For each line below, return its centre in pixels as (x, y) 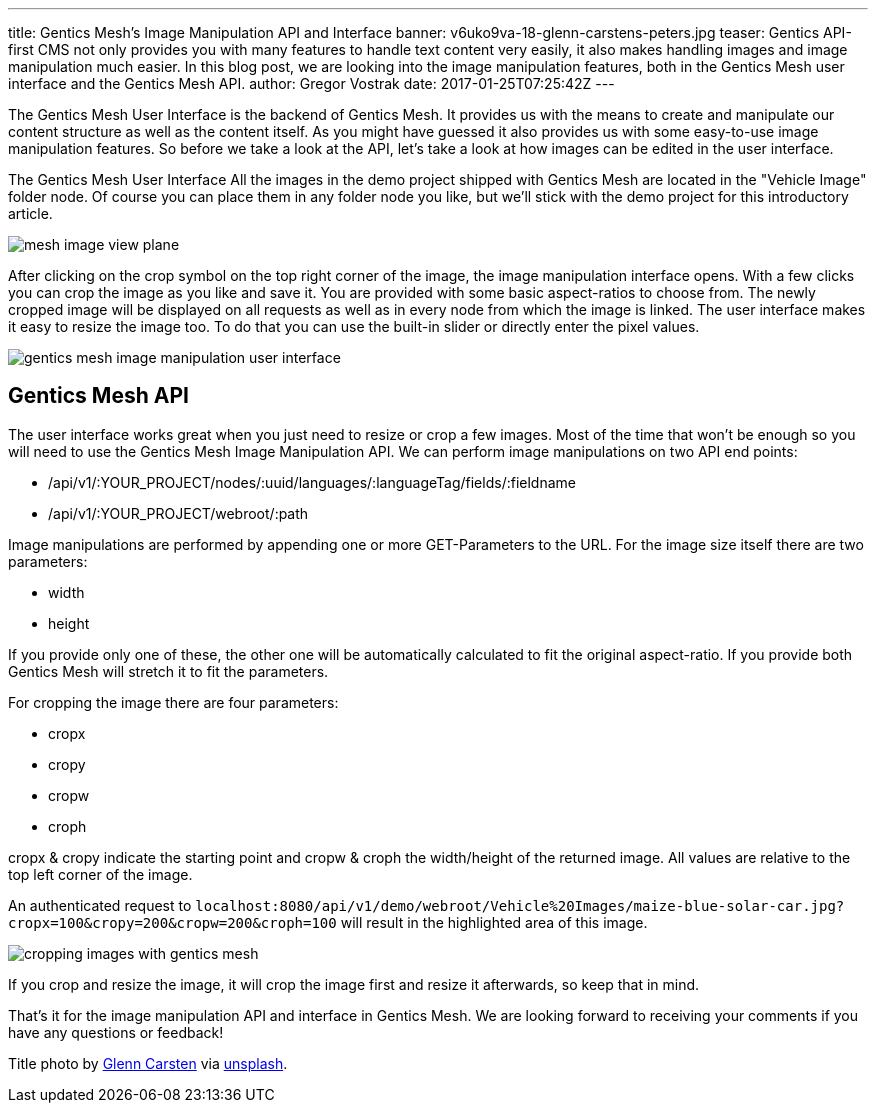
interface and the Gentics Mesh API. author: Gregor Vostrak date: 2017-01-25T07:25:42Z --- (311, 83)
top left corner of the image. (100, 874)
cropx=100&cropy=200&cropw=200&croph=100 (172, 922)
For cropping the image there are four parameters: (173, 702)
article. (30, 213)
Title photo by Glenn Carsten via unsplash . (148, 1063)
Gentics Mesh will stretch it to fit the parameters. (168, 671)
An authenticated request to (100, 905)
